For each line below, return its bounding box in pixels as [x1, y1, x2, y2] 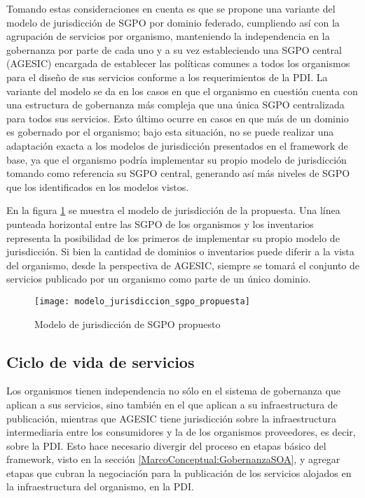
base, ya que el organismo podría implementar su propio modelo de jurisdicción [6, 152, 347, 166]
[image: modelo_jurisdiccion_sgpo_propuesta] [34, 296, 250, 306]
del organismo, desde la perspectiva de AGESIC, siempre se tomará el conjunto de [6, 257, 360, 272]
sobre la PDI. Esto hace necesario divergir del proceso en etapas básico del [6, 438, 326, 453]
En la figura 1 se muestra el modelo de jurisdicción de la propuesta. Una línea [6, 203, 340, 218]
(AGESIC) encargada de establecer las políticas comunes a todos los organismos [6, 56, 350, 71]
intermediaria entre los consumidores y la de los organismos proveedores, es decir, [6, 425, 356, 439]
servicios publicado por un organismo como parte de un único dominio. [6, 271, 311, 286]
